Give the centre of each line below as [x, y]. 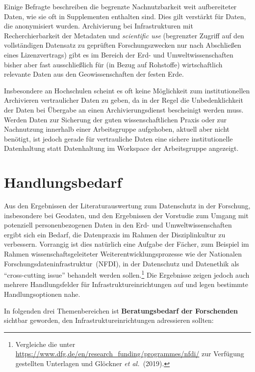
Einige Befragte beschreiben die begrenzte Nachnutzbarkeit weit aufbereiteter [120, 6]
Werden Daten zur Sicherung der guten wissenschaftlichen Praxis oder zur [115, 119]
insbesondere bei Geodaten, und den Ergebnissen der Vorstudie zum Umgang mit [126, 215]
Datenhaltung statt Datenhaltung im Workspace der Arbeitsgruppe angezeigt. [121, 148]
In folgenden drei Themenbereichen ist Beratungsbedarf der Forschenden [121, 310]
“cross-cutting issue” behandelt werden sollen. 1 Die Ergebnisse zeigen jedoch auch [127, 274]
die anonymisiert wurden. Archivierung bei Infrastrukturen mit [99, 26]
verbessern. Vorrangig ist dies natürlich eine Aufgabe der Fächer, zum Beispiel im [127, 244]
